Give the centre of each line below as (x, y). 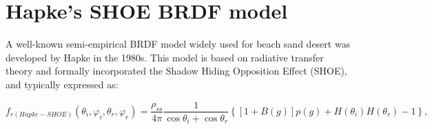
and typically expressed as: (62, 84)
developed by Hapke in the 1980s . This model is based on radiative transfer (165, 57)
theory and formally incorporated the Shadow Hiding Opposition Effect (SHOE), (176, 71)
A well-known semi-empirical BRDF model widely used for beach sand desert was (178, 44)
